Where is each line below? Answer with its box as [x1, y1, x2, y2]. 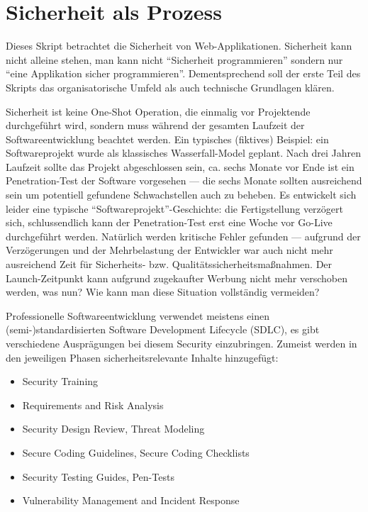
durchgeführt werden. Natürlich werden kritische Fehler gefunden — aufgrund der [6, 228, 361, 243]
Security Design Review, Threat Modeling [22, 421, 205, 436]
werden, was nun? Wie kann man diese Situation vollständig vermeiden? [6, 284, 320, 299]
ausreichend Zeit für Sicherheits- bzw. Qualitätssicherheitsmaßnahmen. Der [6, 257, 333, 272]
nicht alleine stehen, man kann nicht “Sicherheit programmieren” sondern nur [6, 52, 343, 67]
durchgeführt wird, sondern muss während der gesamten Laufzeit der [6, 118, 305, 133]
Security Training [22, 374, 99, 389]
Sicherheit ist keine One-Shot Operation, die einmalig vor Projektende [6, 104, 311, 118]
